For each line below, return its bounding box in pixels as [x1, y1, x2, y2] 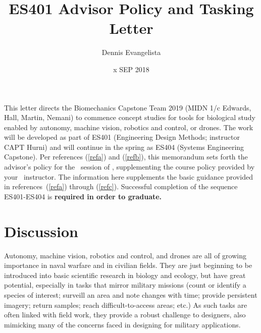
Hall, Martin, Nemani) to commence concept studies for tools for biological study [4, 112, 255, 123]
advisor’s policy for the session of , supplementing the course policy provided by [4, 161, 255, 172]
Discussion [4, 220, 78, 241]
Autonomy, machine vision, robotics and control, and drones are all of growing [4, 250, 246, 260]
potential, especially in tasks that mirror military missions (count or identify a [4, 280, 246, 290]
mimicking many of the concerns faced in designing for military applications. [4, 319, 241, 329]
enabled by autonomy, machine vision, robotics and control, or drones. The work [4, 122, 253, 132]
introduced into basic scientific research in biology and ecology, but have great [4, 269, 246, 280]
